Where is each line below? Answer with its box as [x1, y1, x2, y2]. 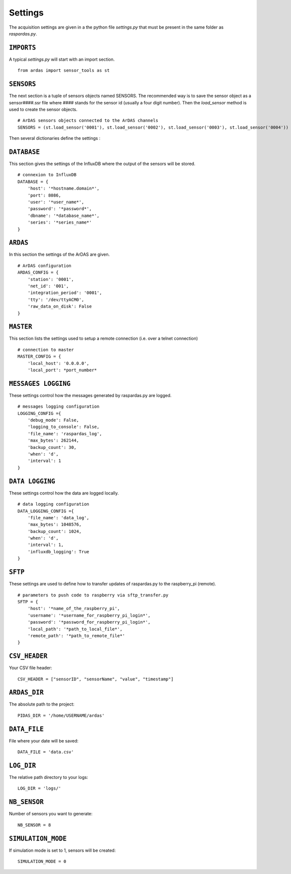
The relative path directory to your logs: [9, 775, 88, 780]
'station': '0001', [27, 277, 74, 282]
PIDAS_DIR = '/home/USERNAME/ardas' [17, 712, 105, 718]
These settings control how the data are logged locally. [9, 490, 119, 496]
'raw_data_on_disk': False [27, 304, 92, 309]
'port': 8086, [27, 192, 62, 198]
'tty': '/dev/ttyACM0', [27, 297, 84, 302]
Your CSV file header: [9, 665, 52, 671]
